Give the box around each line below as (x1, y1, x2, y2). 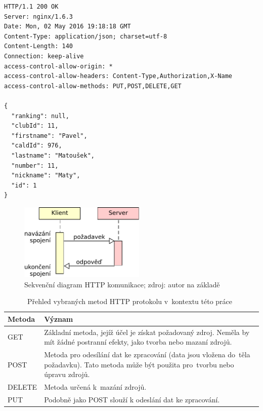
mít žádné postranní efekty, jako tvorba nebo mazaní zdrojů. (44, 337, 232, 347)
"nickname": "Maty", (11, 172, 80, 179)
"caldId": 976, (11, 142, 62, 150)
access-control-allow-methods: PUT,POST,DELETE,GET (4, 82, 182, 90)
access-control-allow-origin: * (4, 62, 113, 70)
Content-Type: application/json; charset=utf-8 (4, 32, 167, 40)
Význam (44, 313, 73, 324)
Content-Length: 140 (4, 43, 73, 50)
